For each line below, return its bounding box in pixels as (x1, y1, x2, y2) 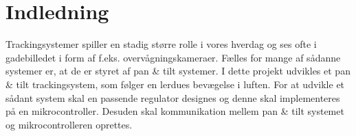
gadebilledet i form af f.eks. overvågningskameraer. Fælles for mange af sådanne (5, 50, 341, 64)
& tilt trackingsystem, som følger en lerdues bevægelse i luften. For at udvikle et (5, 77, 345, 91)
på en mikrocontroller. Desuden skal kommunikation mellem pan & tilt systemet (5, 104, 344, 118)
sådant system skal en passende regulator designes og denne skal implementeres (5, 90, 340, 105)
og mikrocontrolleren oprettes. (5, 117, 133, 131)
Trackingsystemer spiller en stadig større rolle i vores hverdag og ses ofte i (5, 37, 317, 51)
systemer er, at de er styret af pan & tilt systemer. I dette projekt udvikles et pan (5, 64, 351, 78)
